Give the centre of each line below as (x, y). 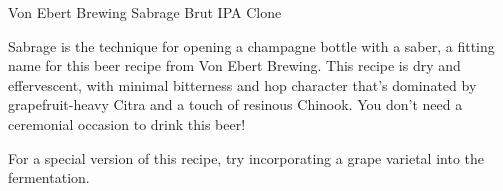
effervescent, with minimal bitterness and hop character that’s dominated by (242, 84)
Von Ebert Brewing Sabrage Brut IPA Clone (145, 12)
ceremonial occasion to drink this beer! (127, 123)
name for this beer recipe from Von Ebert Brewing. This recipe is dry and (234, 65)
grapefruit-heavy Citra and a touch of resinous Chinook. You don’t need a (235, 104)
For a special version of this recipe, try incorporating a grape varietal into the (246, 157)
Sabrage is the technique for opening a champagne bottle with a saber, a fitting (251, 45)
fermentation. (49, 177)
